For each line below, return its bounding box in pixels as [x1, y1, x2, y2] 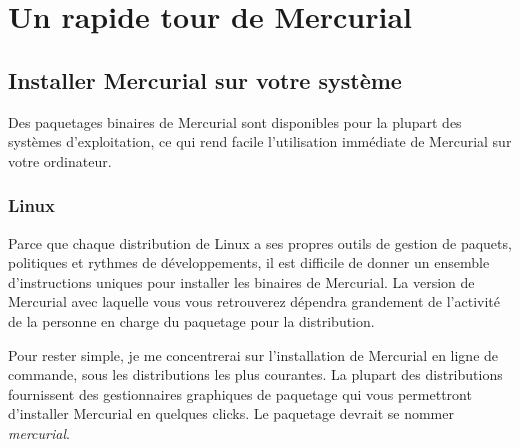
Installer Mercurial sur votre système [8, 64, 402, 95]
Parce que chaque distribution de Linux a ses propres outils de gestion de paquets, [8, 232, 512, 253]
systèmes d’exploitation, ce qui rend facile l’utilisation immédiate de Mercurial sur [8, 131, 512, 152]
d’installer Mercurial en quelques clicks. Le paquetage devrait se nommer [8, 403, 454, 424]
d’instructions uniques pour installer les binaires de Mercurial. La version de [8, 271, 475, 292]
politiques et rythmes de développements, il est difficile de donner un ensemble [8, 252, 490, 273]
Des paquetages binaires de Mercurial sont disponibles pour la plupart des [8, 111, 462, 132]
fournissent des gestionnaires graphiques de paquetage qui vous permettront [8, 383, 472, 404]
